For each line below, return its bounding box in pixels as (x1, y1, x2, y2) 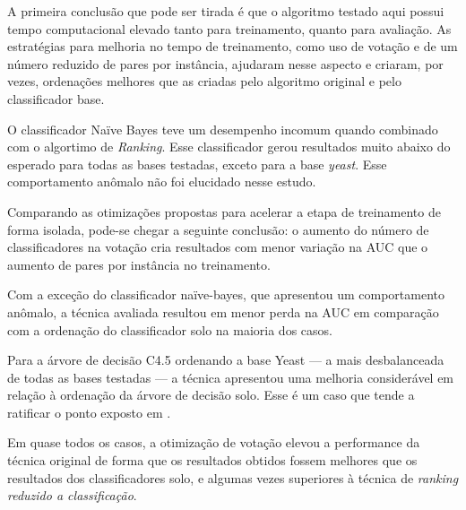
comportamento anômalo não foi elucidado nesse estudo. (7, 172, 316, 191)
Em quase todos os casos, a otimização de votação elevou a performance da (7, 433, 420, 452)
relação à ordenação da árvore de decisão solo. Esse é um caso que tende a (7, 385, 415, 404)
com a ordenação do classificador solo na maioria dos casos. (7, 320, 332, 339)
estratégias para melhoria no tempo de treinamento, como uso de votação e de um (7, 37, 458, 56)
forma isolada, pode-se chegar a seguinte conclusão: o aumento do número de (7, 220, 429, 238)
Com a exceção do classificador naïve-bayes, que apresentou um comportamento (7, 285, 445, 304)
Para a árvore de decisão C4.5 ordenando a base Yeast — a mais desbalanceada (7, 350, 444, 369)
